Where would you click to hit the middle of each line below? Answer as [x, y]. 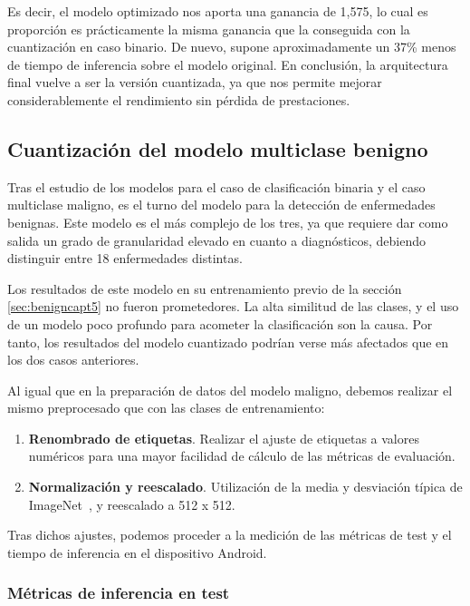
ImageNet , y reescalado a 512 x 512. [132, 504]
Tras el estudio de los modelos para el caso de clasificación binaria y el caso [216, 186]
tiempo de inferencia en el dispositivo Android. [137, 552]
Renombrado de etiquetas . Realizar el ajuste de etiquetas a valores [224, 438]
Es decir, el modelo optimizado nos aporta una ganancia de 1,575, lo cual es [218, 11]
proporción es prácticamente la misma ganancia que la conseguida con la [209, 29]
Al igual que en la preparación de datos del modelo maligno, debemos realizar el [230, 390]
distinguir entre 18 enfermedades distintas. [125, 258]
